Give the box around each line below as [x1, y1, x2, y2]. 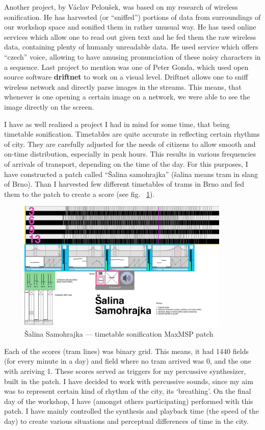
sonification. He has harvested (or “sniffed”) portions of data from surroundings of [4, 11, 261, 22]
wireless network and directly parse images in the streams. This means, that [4, 81, 242, 92]
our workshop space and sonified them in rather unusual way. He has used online [4, 21, 256, 32]
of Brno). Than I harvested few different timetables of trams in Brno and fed [4, 179, 244, 189]
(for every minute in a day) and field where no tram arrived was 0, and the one [4, 356, 251, 366]
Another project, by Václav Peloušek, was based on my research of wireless [4, 2, 238, 12]
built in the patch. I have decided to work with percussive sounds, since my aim [4, 375, 253, 386]
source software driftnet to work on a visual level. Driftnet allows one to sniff [4, 71, 248, 82]
